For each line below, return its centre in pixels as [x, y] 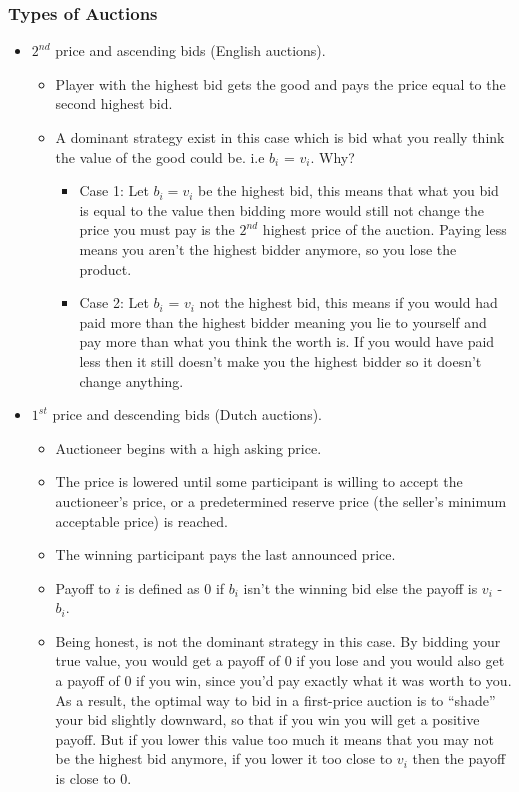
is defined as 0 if [174, 587]
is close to [85, 778]
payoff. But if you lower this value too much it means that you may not [274, 738]
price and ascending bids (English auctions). [190, 50]
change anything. [131, 380]
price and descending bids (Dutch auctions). [187, 414]
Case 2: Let [114, 302]
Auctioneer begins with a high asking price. [188, 447]
